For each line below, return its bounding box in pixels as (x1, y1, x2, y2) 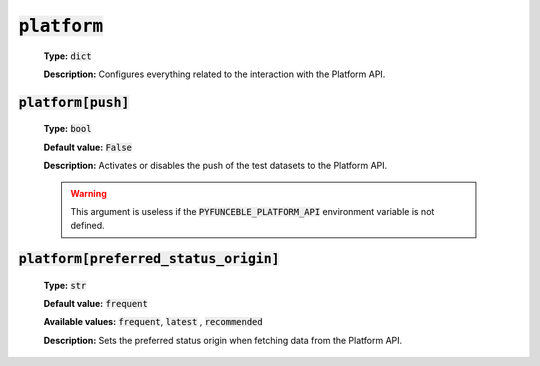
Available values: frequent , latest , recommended (43, 316, 264, 328)
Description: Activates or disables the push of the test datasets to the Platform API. (43, 160, 388, 172)
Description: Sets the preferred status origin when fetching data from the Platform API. (43, 334, 403, 346)
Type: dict (43, 50, 92, 62)
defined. (70, 220, 105, 232)
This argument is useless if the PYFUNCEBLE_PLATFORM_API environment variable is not (70, 205, 435, 217)
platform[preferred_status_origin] (18, 251, 280, 267)
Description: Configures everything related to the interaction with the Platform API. (43, 68, 386, 80)
